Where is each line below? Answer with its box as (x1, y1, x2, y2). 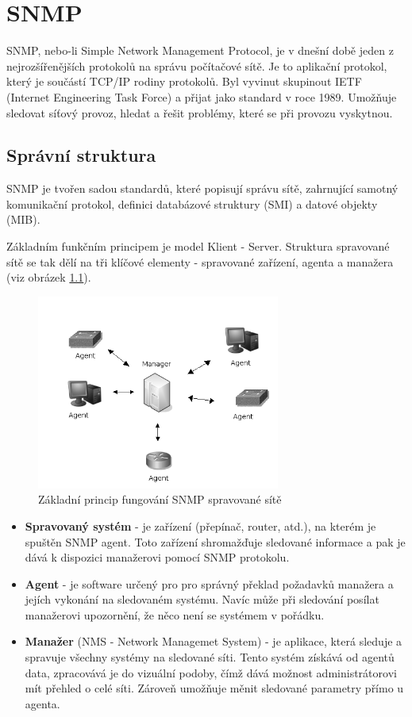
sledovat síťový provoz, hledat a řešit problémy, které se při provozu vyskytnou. (6, 104, 393, 121)
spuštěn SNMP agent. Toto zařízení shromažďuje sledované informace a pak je (25, 533, 406, 550)
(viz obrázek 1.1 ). (6, 269, 91, 286)
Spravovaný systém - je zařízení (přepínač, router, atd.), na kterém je (25, 517, 376, 534)
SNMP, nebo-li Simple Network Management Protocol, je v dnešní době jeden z (6, 42, 394, 59)
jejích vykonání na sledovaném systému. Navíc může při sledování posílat (25, 591, 379, 608)
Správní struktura (6, 143, 156, 167)
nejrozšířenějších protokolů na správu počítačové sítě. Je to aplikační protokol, (6, 57, 387, 74)
